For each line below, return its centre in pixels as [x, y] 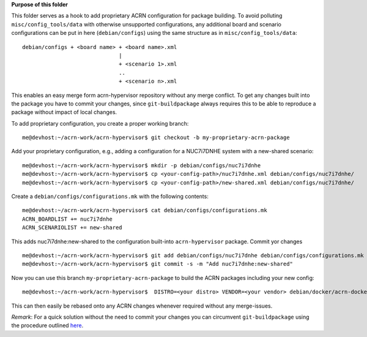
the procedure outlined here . [47, 325]
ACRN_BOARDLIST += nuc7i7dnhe [68, 219]
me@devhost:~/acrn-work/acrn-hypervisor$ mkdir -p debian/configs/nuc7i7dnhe [142, 165]
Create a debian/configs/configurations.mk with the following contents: [110, 197]
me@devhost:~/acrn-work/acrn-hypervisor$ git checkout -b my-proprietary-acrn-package [156, 138]
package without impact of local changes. [64, 112]
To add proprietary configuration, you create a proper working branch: [100, 123]
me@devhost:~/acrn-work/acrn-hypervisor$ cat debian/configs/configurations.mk [145, 210]
